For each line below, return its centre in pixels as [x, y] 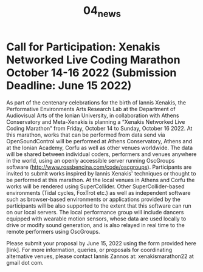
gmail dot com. [25, 262]
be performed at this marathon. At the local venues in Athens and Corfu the [101, 180]
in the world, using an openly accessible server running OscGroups [91, 160]
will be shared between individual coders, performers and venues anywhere [101, 154]
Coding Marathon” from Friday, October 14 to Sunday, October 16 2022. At [99, 128]
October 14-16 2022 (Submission [91, 73]
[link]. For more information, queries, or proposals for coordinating [89, 250]
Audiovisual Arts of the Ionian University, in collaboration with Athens [93, 115]
